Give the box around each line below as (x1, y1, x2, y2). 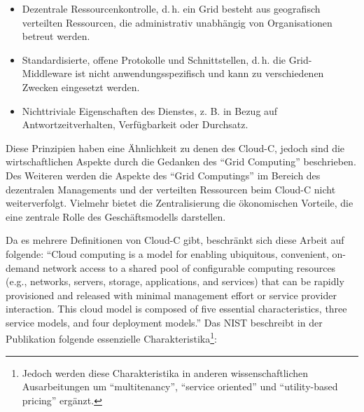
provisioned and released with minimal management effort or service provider (6, 287, 337, 302)
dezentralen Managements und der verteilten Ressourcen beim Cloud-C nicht (6, 181, 336, 196)
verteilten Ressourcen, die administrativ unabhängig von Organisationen (22, 15, 332, 29)
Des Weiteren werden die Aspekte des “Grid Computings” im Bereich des (6, 167, 321, 182)
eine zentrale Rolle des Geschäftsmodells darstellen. (6, 209, 226, 224)
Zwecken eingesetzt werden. (22, 79, 140, 94)
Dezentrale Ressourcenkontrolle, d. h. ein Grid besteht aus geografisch (22, 1, 321, 15)
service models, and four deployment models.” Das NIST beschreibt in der (6, 315, 323, 329)
